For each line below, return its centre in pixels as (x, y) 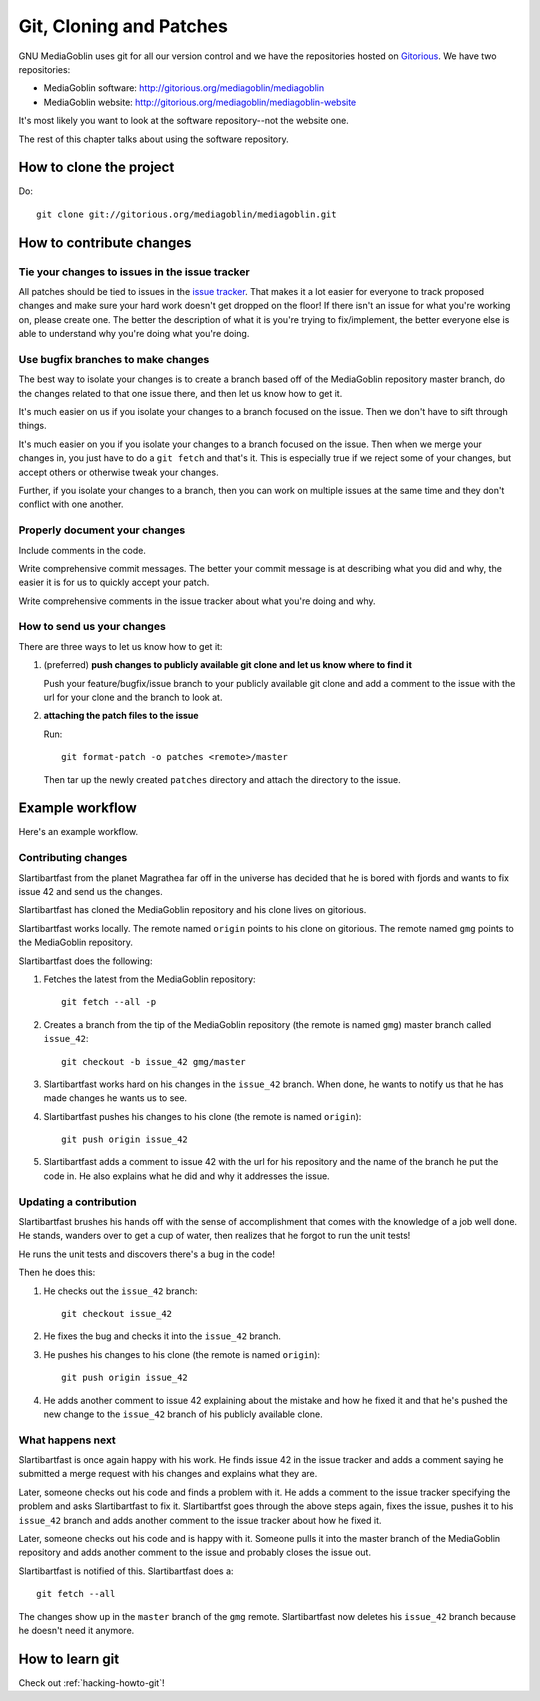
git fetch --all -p (109, 1002)
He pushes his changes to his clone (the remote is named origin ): (181, 1354)
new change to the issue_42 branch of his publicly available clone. (183, 1414)
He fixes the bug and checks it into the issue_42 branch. (162, 1336)
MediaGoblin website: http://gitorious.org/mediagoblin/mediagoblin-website (200, 102)
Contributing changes (73, 858)
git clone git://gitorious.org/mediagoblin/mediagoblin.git (186, 214)
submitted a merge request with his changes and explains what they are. (168, 1474)
